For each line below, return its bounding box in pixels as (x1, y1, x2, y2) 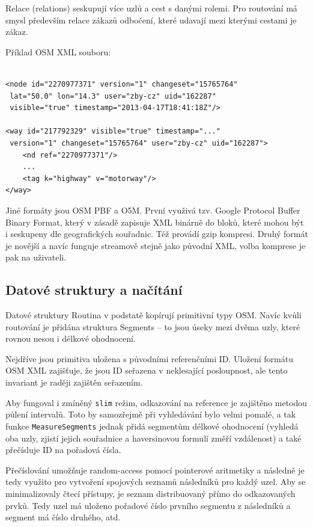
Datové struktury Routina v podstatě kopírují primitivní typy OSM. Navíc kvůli (5, 309, 302, 321)
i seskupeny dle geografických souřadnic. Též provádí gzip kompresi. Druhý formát (5, 227, 308, 240)
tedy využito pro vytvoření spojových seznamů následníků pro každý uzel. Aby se (5, 475, 306, 488)
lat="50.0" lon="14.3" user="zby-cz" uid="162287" (10, 91, 216, 100)
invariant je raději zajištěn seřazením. (5, 376, 143, 389)
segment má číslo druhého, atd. (5, 511, 121, 523)
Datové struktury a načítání (5, 280, 183, 299)
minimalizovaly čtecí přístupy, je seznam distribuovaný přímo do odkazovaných (5, 487, 296, 499)
